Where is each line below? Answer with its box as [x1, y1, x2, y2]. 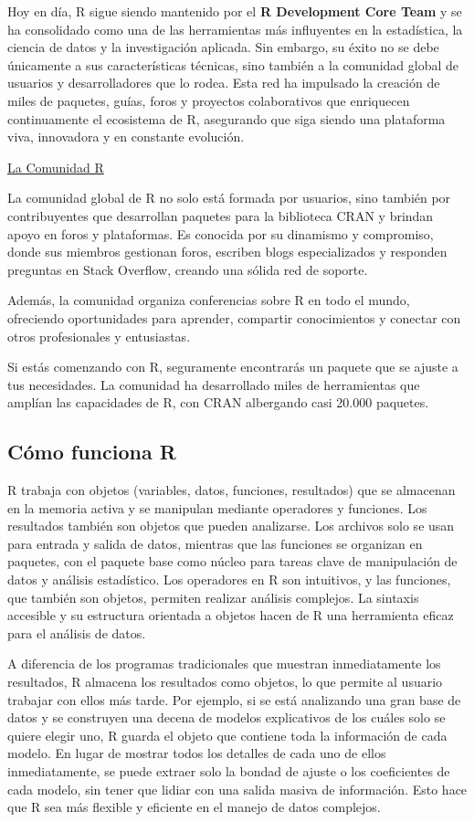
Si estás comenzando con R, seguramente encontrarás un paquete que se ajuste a [7, 357, 458, 376]
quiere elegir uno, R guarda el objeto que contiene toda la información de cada [7, 725, 448, 744]
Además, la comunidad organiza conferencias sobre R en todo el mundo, [7, 290, 410, 310]
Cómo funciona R [7, 437, 176, 466]
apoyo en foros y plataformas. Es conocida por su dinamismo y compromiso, [7, 224, 434, 243]
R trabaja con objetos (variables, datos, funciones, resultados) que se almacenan [7, 480, 456, 500]
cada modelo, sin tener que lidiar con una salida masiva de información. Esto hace [7, 779, 468, 798]
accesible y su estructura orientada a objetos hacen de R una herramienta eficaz [7, 606, 454, 625]
